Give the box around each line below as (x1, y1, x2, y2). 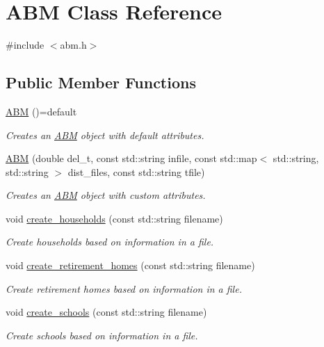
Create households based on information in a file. (6, 234, 214, 249)
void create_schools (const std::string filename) (6, 305, 207, 319)
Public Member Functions (6, 72, 196, 93)
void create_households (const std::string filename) (6, 211, 223, 225)
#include (6, 38, 44, 52)
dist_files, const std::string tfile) (67, 164, 205, 179)
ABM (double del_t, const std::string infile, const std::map (6, 151, 257, 166)
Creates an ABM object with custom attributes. (6, 188, 206, 202)
